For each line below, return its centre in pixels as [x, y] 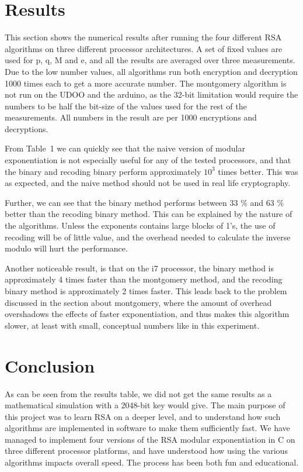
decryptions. [27, 128]
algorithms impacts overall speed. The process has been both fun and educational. [152, 462]
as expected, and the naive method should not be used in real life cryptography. [148, 183]
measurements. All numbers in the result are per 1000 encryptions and [131, 117]
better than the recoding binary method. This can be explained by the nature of [149, 214]
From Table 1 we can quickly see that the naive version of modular [125, 148]
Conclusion [50, 365]
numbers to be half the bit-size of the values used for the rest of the [126, 106]
